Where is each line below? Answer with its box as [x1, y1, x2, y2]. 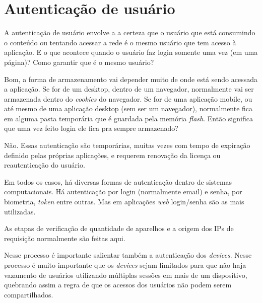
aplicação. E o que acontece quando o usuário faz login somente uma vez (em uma [4, 47, 258, 57]
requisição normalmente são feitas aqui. [4, 233, 125, 243]
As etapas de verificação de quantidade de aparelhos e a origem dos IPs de [4, 223, 234, 234]
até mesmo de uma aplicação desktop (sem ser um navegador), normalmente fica [4, 103, 253, 114]
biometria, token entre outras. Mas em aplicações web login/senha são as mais [4, 196, 244, 207]
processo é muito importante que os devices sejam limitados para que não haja [4, 260, 246, 270]
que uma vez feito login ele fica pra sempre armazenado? [4, 123, 178, 133]
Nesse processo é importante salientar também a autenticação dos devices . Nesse [4, 250, 252, 260]
